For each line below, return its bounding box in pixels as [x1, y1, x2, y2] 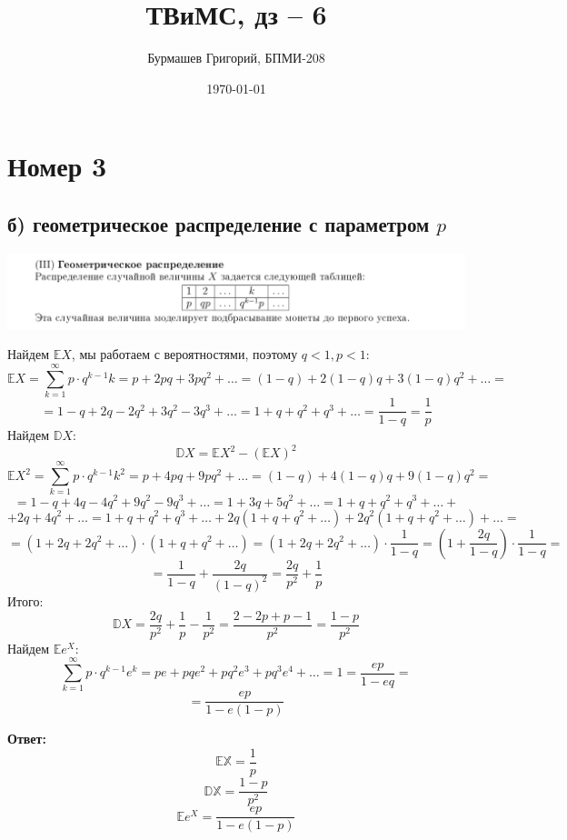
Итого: [7, 591, 44, 610]
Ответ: [7, 729, 46, 748]
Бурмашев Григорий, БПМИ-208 [147, 48, 325, 67]
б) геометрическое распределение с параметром [7, 209, 430, 237]
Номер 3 [7, 147, 107, 185]
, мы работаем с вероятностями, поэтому [71, 345, 298, 364]
